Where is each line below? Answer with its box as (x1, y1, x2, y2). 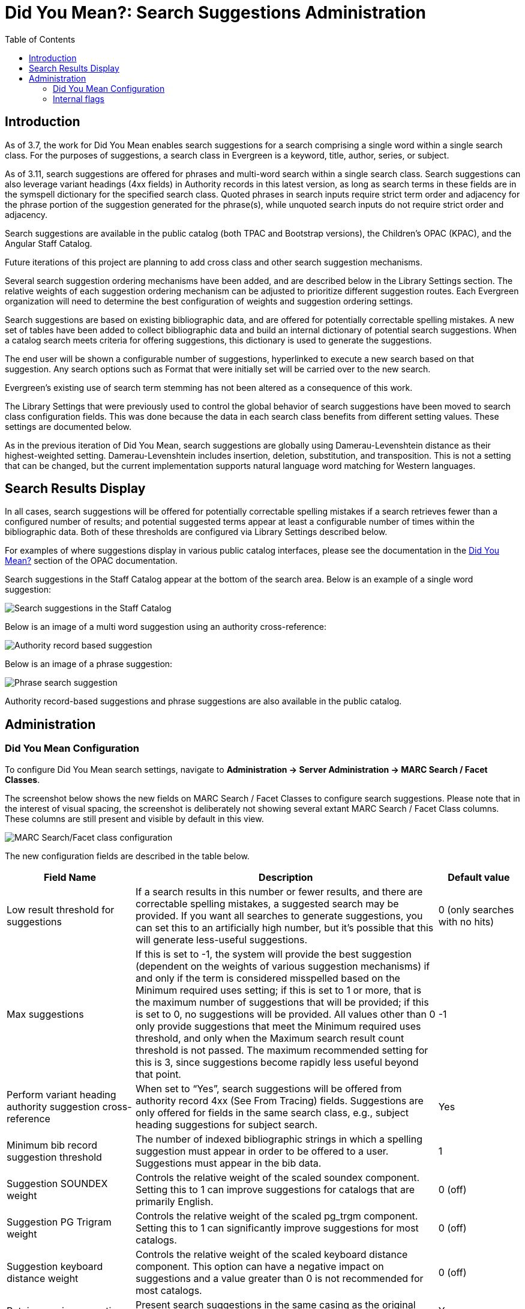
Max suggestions (7, 1008, 84, 1020)
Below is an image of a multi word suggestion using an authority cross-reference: (5, 621, 326, 632)
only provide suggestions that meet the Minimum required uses (136, 1020, 421, 1032)
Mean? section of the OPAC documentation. (5, 555, 178, 566)
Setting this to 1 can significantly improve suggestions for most (136, 1221, 419, 1234)
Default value (448, 871, 510, 883)
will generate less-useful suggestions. (136, 933, 308, 946)
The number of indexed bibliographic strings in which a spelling (136, 1132, 422, 1145)
